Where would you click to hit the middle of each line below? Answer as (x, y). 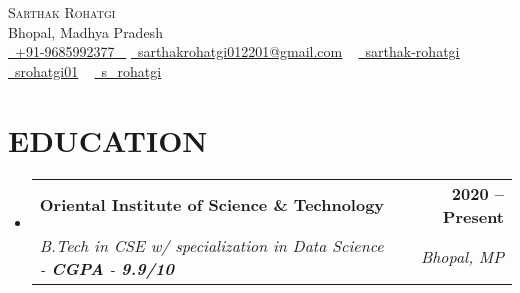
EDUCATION (108, 139)
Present (473, 216)
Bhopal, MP (462, 256)
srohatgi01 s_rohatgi (88, 70)
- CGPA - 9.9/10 (107, 268)
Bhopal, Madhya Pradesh (85, 31)
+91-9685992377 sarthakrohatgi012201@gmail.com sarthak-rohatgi (237, 51)
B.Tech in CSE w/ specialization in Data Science (211, 245)
